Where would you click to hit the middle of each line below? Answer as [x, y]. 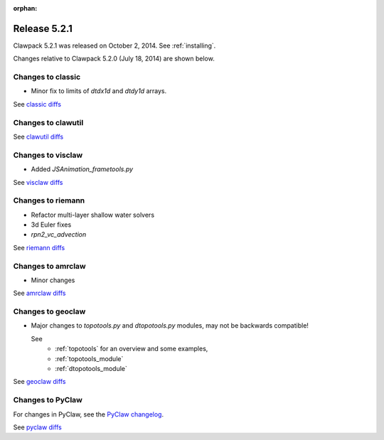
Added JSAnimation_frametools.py [82, 169]
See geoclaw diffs [39, 382]
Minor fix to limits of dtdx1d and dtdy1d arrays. [99, 91]
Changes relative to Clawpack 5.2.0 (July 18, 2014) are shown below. [114, 59]
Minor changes [53, 280]
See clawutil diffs [38, 136]
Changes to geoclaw [49, 311]
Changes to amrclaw [49, 266]
